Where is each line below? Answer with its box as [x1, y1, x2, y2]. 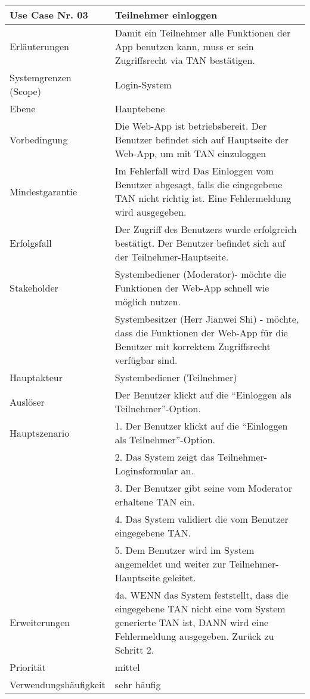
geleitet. [163, 571, 196, 584]
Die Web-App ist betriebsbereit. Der [114, 119, 267, 133]
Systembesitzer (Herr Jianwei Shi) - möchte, [114, 312, 299, 326]
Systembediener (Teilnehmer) [114, 370, 237, 384]
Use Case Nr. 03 [10, 8, 88, 22]
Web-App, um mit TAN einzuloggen [114, 146, 266, 160]
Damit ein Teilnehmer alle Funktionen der [114, 26, 291, 39]
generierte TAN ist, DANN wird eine [114, 615, 269, 629]
